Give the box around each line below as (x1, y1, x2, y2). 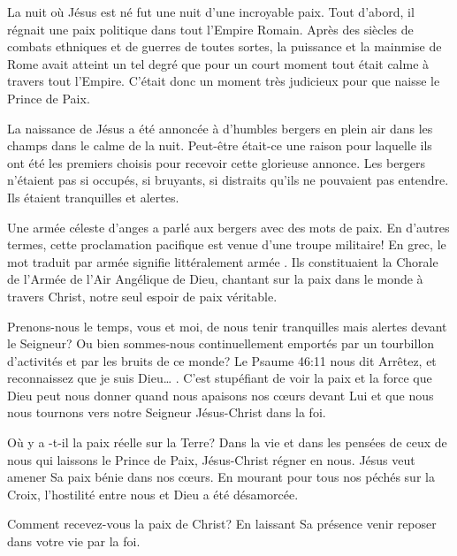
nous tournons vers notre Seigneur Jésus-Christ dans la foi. (7, 403, 326, 422)
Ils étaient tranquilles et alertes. (7, 187, 179, 206)
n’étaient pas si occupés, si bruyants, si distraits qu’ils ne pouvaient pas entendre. (7, 171, 449, 189)
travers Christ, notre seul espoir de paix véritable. (7, 286, 278, 305)
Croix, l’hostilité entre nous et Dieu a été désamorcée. (7, 484, 299, 503)
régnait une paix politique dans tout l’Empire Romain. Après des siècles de (7, 19, 414, 38)
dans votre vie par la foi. (7, 532, 141, 551)
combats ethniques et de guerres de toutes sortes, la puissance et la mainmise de (7, 37, 442, 56)
